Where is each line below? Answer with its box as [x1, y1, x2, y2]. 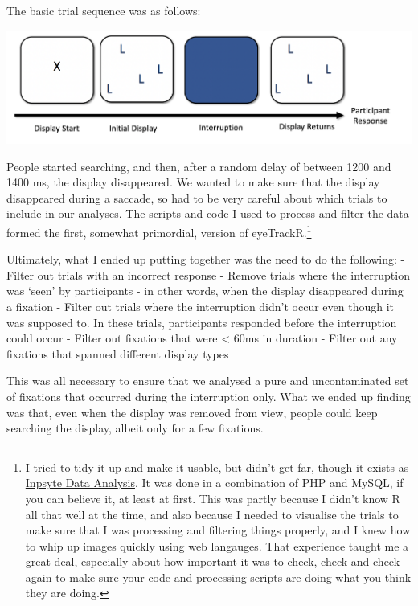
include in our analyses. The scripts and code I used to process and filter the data [6, 205, 409, 222]
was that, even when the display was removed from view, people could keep [6, 403, 378, 420]
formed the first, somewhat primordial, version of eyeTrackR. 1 [6, 221, 312, 240]
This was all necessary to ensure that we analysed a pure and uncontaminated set [6, 372, 409, 389]
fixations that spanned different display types [6, 345, 229, 362]
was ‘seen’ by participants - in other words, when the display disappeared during [6, 282, 404, 299]
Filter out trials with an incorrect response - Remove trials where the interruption [6, 266, 410, 283]
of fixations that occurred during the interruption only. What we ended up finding [6, 387, 411, 404]
